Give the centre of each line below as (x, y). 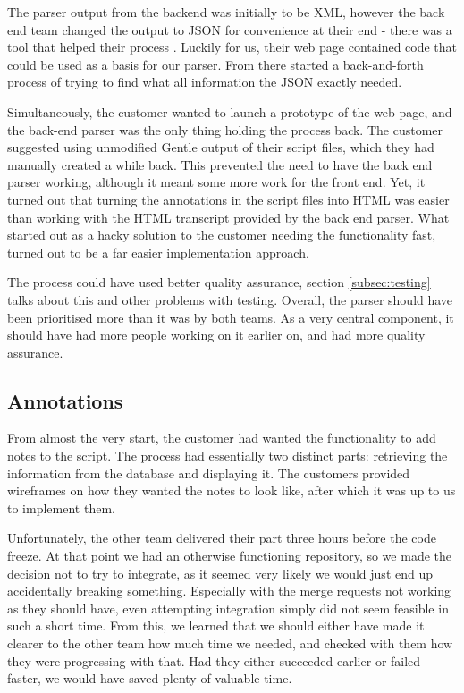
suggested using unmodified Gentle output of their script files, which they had (221, 147)
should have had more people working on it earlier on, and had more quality (216, 335)
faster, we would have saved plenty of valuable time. (150, 678)
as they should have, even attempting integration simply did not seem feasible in (228, 608)
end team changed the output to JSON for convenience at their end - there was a (230, 29)
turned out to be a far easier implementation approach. (158, 252)
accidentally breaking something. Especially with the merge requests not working (229, 591)
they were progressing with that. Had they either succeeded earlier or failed (214, 660)
